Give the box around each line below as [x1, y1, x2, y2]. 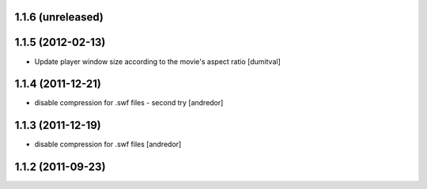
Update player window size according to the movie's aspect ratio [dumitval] [34, 56, 281, 66]
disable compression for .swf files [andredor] [34, 139, 182, 149]
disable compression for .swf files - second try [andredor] [34, 98, 224, 108]
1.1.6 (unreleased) [14, 10, 104, 24]
